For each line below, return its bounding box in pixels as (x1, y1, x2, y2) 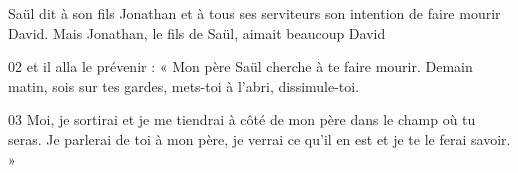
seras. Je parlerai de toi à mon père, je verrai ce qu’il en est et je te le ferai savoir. (8, 128, 511, 149)
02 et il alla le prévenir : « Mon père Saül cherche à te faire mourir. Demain (8, 56, 473, 77)
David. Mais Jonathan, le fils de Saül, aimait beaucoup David (8, 22, 386, 43)
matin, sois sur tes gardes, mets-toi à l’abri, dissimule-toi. (8, 75, 360, 96)
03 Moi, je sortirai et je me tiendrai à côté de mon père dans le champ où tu (8, 109, 476, 130)
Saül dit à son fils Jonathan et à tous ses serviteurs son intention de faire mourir (8, 3, 501, 23)
